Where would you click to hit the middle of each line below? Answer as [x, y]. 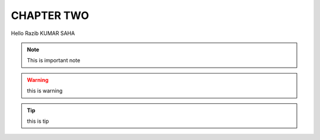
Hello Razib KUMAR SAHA [43, 33]
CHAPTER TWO [50, 15]
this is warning [45, 91]
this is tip [38, 121]
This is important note [54, 61]
